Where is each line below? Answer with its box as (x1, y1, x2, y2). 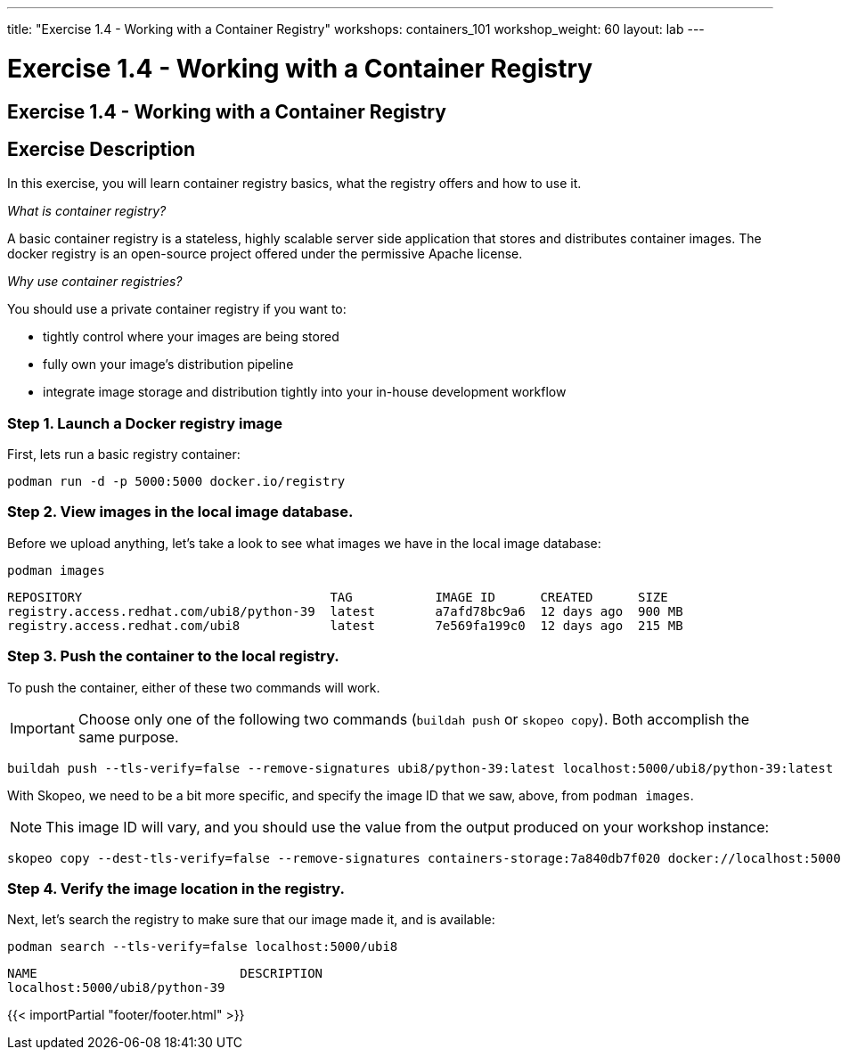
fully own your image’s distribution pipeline (43, 356, 294, 373)
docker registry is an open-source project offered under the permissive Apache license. (7, 246, 523, 262)
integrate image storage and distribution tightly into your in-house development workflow (43, 384, 567, 400)
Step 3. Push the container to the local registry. (7, 647, 339, 666)
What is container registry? (7, 203, 167, 219)
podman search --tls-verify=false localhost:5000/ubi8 (7, 939, 398, 955)
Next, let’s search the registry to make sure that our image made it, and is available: (7, 912, 495, 928)
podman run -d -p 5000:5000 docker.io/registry (7, 474, 346, 489)
